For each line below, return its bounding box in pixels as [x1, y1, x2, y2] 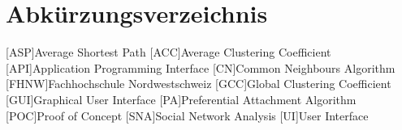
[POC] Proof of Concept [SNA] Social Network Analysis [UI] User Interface [6, 107, 369, 124]
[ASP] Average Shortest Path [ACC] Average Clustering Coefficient [6, 44, 331, 61]
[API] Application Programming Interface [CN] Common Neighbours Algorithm [6, 59, 396, 76]
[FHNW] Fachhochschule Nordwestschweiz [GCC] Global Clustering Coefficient [6, 75, 391, 92]
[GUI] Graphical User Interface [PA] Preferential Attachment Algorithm [6, 90, 357, 107]
